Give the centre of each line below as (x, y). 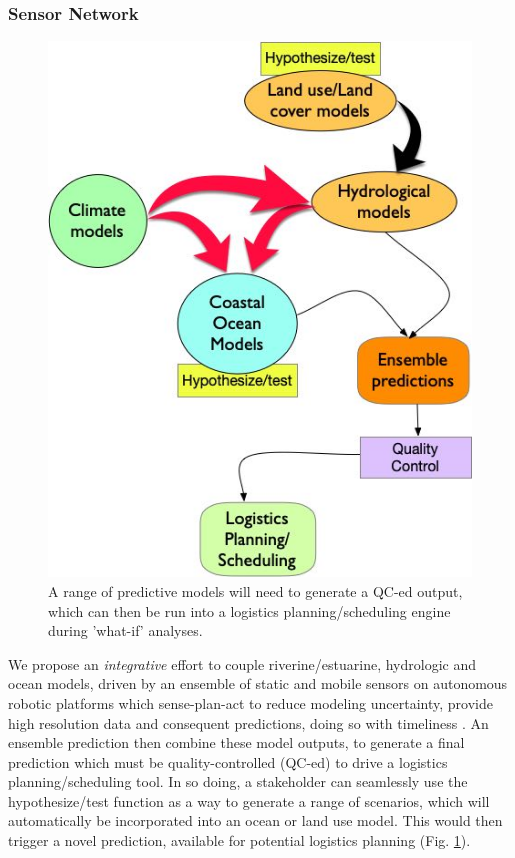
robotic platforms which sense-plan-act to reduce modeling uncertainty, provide (250, 702)
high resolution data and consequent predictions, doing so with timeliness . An (248, 722)
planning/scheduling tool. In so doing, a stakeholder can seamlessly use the (238, 781)
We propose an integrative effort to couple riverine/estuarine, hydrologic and (242, 663)
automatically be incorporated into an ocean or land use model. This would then (255, 820)
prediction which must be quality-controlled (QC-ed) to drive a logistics (228, 761)
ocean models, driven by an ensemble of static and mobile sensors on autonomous (258, 683)
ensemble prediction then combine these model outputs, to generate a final (236, 742)
